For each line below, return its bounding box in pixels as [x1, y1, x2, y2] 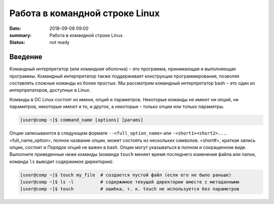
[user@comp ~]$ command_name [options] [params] [20, 117, 144, 123]
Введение [9, 53, 43, 61]
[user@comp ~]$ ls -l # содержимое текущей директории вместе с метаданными [20, 179, 239, 185]
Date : [9, 25, 21, 31]
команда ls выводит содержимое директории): [9, 158, 114, 165]
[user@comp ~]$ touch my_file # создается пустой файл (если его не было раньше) [20, 172, 232, 178]
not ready [49, 39, 70, 46]
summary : [9, 32, 32, 38]
